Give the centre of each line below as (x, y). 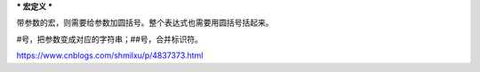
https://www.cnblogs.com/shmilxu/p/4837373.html (110, 56)
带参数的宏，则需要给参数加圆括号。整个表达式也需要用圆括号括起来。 (145, 23)
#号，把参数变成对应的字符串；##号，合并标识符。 (110, 39)
